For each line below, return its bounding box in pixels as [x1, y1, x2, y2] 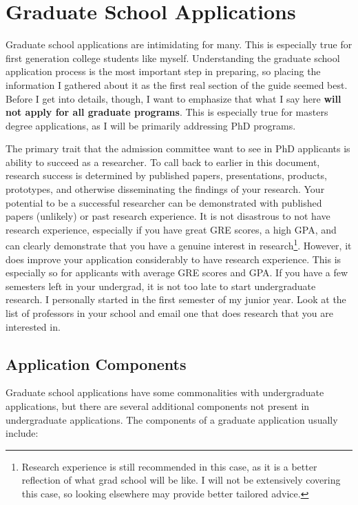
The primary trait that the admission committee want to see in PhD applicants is [6, 141, 350, 156]
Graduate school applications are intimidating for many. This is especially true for [6, 37, 352, 52]
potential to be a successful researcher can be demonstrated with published [6, 195, 322, 209]
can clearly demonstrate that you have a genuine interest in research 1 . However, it [6, 236, 352, 253]
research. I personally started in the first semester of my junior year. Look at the [6, 292, 346, 307]
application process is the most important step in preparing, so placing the [6, 64, 321, 79]
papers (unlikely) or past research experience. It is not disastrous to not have [6, 209, 330, 223]
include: [6, 426, 39, 440]
